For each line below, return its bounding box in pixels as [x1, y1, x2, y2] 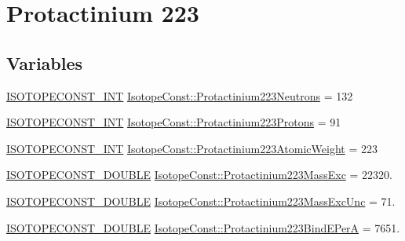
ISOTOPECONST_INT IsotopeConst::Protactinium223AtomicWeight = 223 [6, 140, 378, 156]
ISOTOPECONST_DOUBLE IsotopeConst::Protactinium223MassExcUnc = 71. [6, 192, 396, 209]
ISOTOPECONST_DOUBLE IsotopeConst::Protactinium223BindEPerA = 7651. [6, 219, 400, 236]
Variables [6, 50, 83, 75]
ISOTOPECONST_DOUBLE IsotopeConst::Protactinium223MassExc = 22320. [6, 166, 392, 183]
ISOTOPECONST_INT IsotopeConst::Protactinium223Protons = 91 [6, 114, 341, 130]
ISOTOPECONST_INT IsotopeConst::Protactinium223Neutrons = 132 [6, 87, 353, 104]
